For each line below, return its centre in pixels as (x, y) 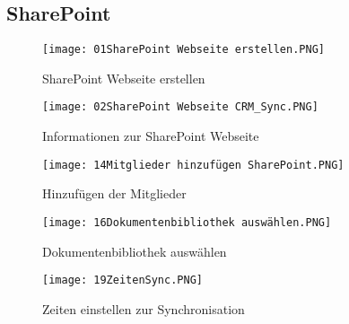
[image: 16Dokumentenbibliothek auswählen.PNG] (187, 222)
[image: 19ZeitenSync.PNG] (122, 280)
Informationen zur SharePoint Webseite (151, 136)
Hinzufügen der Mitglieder (114, 193)
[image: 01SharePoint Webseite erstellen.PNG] (183, 50)
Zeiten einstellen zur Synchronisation (144, 308)
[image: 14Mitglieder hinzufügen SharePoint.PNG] (193, 165)
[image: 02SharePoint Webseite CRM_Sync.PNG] (180, 107)
